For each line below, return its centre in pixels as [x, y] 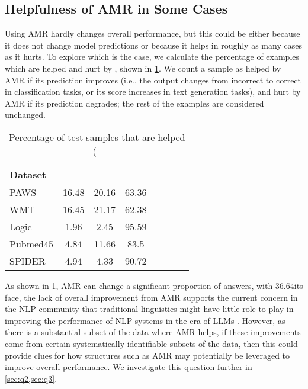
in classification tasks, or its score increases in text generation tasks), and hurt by [153, 91]
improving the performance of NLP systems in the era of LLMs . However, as [145, 320]
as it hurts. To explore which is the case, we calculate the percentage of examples [152, 57]
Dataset [28, 174]
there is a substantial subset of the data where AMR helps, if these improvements [153, 332]
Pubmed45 [32, 243]
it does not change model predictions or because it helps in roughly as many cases [153, 45]
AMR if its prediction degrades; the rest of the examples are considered [134, 103]
